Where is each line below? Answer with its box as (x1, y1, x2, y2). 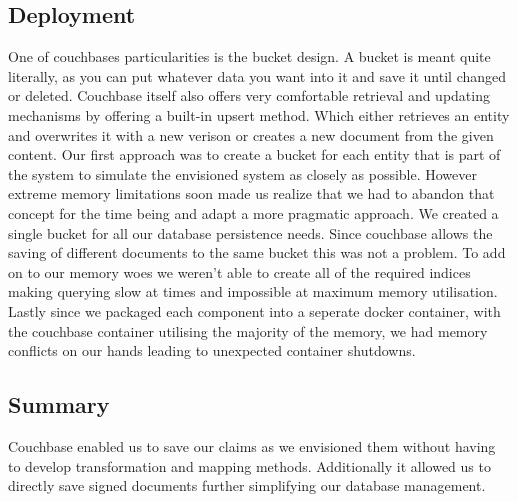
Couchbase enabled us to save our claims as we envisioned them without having (8, 435, 496, 456)
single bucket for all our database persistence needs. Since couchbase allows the (8, 222, 493, 243)
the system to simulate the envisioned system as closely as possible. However (8, 163, 477, 184)
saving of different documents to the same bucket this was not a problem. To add (8, 242, 506, 263)
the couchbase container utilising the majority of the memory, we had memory (8, 320, 488, 341)
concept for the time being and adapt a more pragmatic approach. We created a (8, 202, 499, 223)
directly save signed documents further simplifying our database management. (8, 475, 486, 496)
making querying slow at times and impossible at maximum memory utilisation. (8, 281, 498, 302)
